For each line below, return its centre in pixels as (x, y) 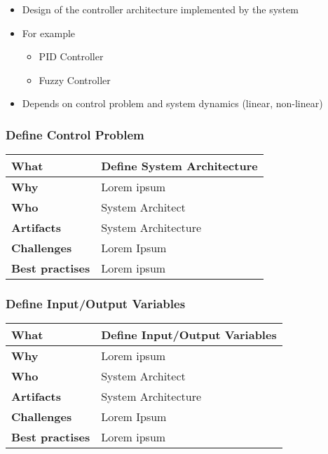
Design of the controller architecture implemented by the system (160, 9)
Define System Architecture (179, 166)
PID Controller (71, 56)
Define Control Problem (75, 134)
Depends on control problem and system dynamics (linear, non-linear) (172, 103)
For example (49, 33)
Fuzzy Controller (75, 80)
